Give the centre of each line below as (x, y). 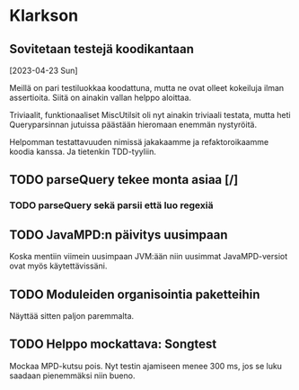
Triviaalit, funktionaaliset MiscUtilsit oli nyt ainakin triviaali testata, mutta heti (150, 115)
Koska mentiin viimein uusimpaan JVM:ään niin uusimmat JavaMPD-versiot (149, 257)
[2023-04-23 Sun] (44, 70)
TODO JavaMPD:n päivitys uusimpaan (119, 235)
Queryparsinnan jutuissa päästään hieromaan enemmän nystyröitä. (133, 124)
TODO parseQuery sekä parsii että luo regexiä (111, 205)
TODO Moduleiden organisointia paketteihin (135, 294)
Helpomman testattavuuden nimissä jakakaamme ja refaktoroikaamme (139, 142)
